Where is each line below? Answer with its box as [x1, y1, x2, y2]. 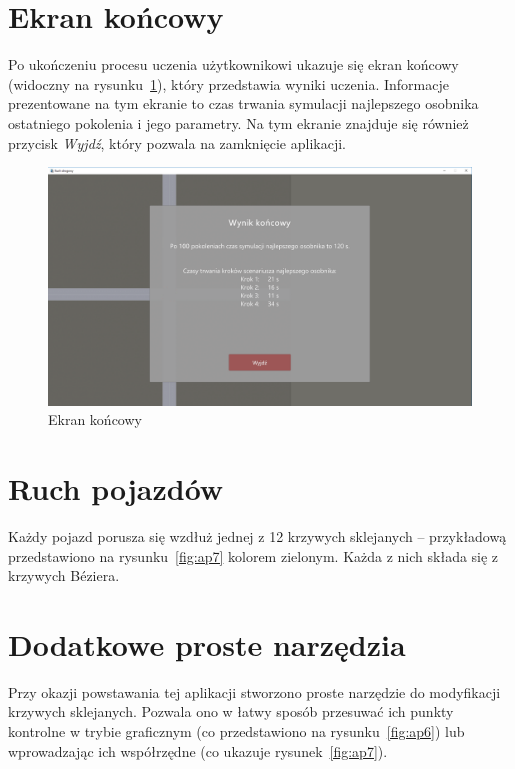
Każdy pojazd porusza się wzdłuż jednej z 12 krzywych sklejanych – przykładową [8, 525, 507, 546]
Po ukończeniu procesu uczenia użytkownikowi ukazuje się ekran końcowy [8, 54, 459, 75]
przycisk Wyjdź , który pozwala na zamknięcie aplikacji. [8, 132, 346, 153]
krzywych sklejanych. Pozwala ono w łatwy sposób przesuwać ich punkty [8, 701, 454, 722]
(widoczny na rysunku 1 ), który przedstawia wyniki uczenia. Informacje [8, 73, 449, 94]
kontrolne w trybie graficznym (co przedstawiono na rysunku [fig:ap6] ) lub [8, 721, 465, 741]
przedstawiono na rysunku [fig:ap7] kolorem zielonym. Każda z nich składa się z [8, 545, 499, 566]
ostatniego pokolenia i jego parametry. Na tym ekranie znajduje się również [8, 112, 469, 133]
